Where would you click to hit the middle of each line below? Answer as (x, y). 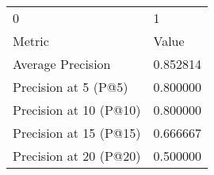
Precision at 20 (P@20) (77, 156)
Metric (31, 41)
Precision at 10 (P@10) (77, 110)
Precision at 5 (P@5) (71, 87)
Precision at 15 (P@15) (77, 133)
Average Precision (62, 64)
